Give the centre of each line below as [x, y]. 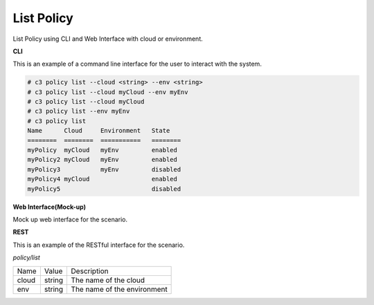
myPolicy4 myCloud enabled [103, 179]
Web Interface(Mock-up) [50, 207]
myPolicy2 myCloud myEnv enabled [103, 160]
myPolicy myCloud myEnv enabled [103, 150]
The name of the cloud [108, 280]
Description [90, 271]
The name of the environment [119, 289]
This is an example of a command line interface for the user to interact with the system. [137, 64]
